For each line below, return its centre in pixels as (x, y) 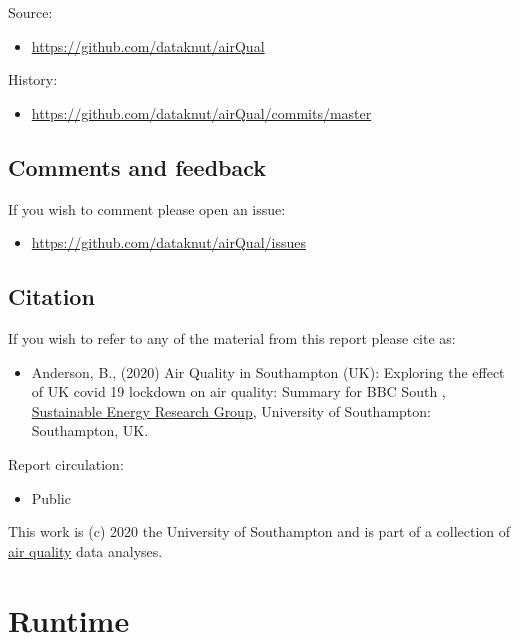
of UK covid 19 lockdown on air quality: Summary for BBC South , (238, 391)
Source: (30, 12)
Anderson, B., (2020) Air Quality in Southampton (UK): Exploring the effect (268, 371)
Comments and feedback (137, 166)
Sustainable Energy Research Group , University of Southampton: (231, 410)
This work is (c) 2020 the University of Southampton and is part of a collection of (259, 531)
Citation (51, 296)
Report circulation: (66, 463)
